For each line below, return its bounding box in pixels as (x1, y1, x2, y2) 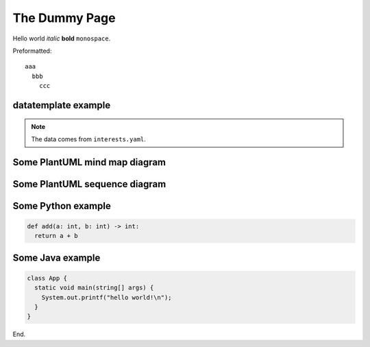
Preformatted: (12, 47, 52, 55)
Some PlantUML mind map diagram (12, 156, 166, 168)
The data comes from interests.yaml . (31, 134, 147, 143)
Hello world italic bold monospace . (12, 34, 111, 43)
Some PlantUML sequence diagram (12, 178, 166, 190)
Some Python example (12, 200, 111, 212)
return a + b (34, 232, 78, 240)
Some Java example (12, 252, 101, 263)
